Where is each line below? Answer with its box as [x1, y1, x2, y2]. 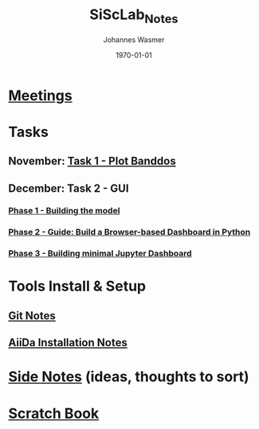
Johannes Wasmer [103, 34, 165, 45]
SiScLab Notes [89, 6, 179, 26]
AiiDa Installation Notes [8, 336, 128, 349]
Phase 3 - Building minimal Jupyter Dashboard [8, 248, 192, 259]
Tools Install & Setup [8, 277, 146, 295]
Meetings [8, 86, 73, 104]
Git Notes [8, 309, 56, 322]
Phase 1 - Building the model [8, 205, 120, 216]
